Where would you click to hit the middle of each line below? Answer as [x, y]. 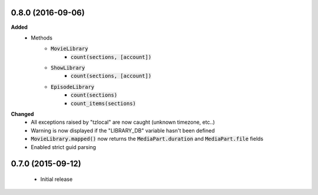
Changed [22, 114]
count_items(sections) [104, 103]
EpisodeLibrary [73, 87]
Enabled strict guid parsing [64, 147]
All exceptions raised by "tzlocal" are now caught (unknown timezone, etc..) [123, 122]
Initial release [57, 179]
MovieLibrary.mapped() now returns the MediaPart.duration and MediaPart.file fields [147, 139]
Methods [42, 38]
